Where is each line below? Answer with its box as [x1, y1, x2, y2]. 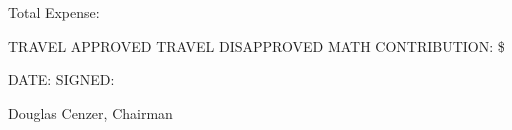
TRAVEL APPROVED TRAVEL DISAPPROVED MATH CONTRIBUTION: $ [8, 35, 505, 56]
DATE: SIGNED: [8, 69, 115, 90]
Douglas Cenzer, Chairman [8, 102, 173, 123]
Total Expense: [8, 2, 100, 22]
